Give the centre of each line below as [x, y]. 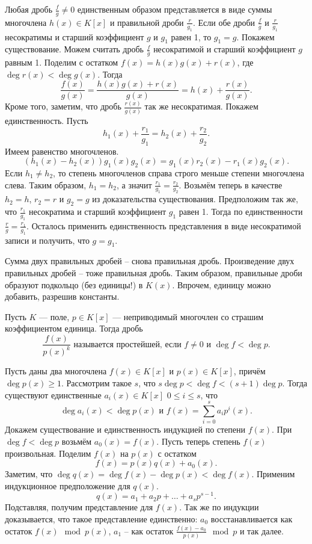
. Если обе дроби [224, 22]
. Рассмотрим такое [96, 383]
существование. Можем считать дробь [74, 49]
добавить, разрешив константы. [62, 296]
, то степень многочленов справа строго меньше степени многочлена [179, 172]
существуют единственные [53, 394]
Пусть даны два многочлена [56, 371]
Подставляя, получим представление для [79, 507]
